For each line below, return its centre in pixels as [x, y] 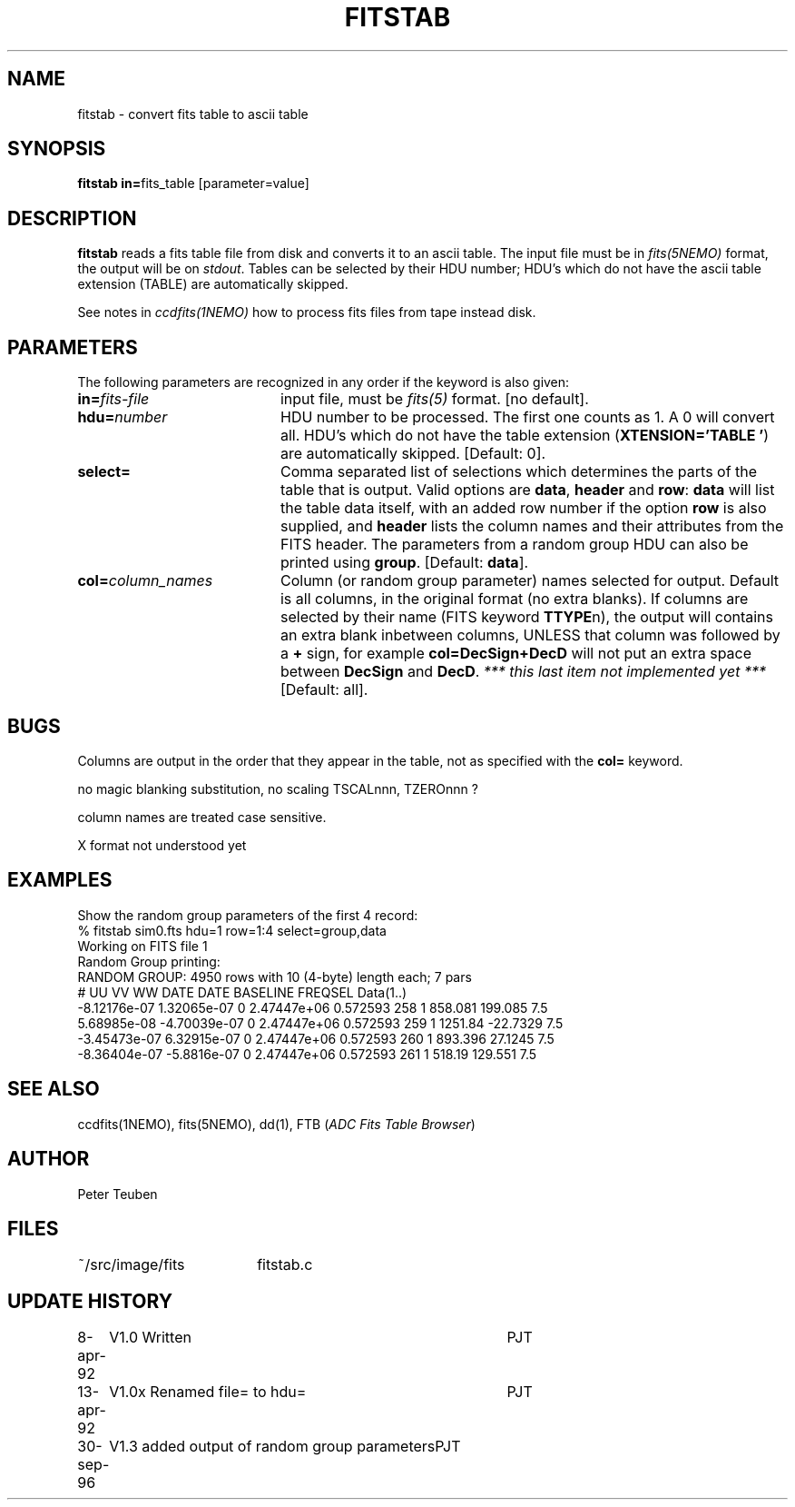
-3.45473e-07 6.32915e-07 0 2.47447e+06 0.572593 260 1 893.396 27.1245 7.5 [316, 1038]
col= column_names [145, 581]
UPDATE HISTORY [90, 1301]
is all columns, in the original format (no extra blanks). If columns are [514, 599]
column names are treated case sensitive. [202, 817]
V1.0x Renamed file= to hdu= [208, 1392]
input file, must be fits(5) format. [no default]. [434, 399]
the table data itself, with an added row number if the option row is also [523, 508]
